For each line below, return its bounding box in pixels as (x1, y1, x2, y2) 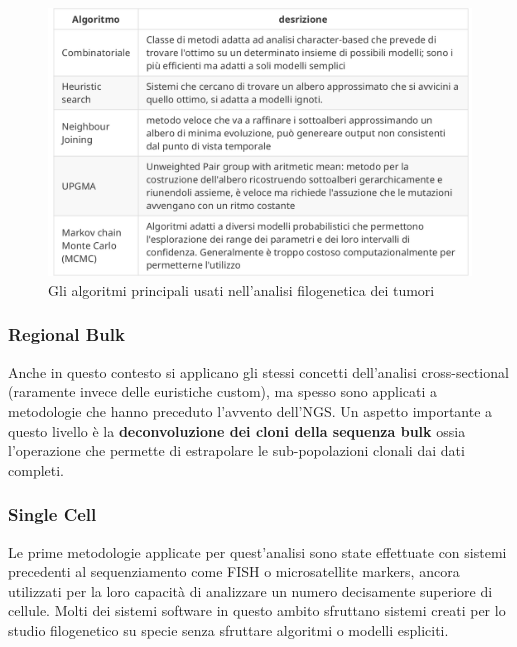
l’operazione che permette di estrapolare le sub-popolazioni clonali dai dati (8, 440, 465, 461)
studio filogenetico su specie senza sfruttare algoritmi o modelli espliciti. (8, 619, 449, 640)
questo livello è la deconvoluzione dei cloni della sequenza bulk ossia (8, 420, 466, 441)
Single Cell (8, 502, 97, 527)
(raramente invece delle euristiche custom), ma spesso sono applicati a (8, 381, 438, 402)
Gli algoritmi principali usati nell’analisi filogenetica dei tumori (48, 279, 435, 300)
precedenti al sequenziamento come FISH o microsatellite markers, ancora (8, 561, 460, 582)
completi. (8, 459, 64, 480)
